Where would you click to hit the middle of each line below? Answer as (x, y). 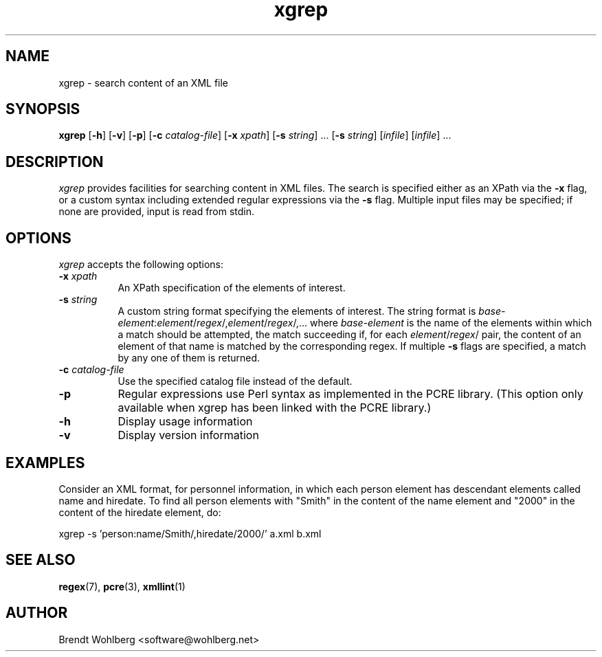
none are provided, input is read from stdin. (157, 212)
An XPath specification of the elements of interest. (232, 288)
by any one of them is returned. (189, 358)
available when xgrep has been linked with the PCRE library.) (275, 408)
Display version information (188, 435)
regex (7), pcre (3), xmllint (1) (122, 586)
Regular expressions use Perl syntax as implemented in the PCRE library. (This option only (350, 394)
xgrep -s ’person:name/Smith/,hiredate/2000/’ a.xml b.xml (190, 533)
